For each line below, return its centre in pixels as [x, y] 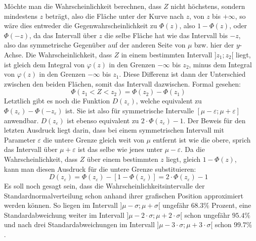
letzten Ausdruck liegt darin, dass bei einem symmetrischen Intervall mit [114, 130]
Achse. [14, 54]
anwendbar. [21, 120]
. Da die [193, 149]
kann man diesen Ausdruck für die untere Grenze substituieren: [100, 169]
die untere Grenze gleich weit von [94, 139]
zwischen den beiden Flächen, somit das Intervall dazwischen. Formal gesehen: [123, 83]
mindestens [21, 16]
